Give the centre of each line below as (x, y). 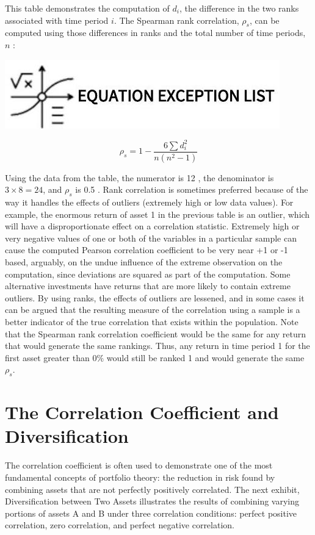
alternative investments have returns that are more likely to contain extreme (148, 286)
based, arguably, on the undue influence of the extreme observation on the (144, 261)
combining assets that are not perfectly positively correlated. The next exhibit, (152, 489)
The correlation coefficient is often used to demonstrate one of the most (139, 465)
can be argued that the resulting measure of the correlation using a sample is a (153, 310)
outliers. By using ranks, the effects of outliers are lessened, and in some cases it (155, 297)
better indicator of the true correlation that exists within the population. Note (152, 321)
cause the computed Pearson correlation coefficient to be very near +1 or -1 (147, 250)
